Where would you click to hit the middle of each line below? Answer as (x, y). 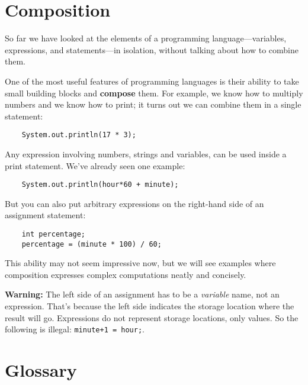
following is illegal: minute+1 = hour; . (75, 329)
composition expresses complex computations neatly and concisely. (126, 274)
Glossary (41, 370)
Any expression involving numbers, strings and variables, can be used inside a (146, 153)
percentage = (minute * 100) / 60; (92, 244)
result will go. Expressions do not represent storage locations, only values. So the (152, 317)
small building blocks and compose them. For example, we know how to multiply (154, 93)
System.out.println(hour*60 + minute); (100, 185)
